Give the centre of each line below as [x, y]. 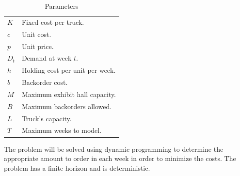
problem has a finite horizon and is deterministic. [77, 168]
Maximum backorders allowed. [67, 106]
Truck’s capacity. [47, 118]
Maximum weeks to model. [62, 130]
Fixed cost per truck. [53, 22]
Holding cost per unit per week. [69, 70]
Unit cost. [36, 34]
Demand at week [47, 58]
